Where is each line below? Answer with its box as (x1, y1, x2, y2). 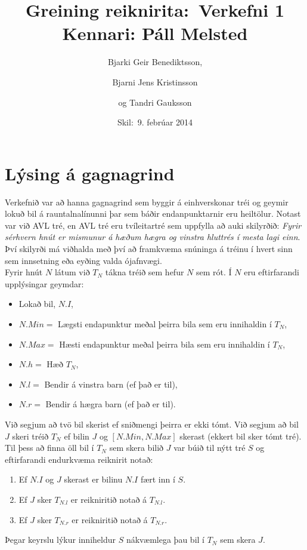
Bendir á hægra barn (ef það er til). (45, 398, 176, 410)
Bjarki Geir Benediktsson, (107, 56, 203, 68)
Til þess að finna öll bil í (5, 441, 94, 454)
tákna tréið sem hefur (105, 266, 184, 278)
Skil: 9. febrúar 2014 (117, 116, 193, 128)
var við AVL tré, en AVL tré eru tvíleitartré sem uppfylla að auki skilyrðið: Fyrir (5, 219, 302, 231)
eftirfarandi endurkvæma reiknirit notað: (5, 453, 153, 465)
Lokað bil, (18, 297, 56, 310)
